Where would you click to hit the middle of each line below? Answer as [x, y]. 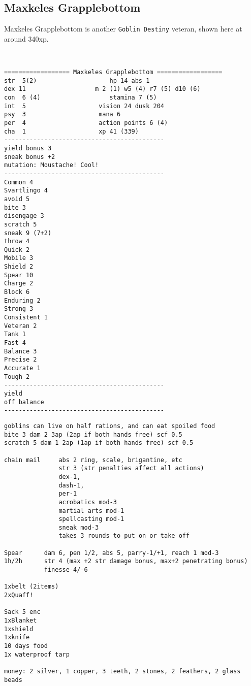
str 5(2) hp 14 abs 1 [77, 80]
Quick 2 [17, 250]
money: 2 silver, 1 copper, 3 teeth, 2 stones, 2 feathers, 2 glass [122, 671]
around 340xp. [26, 38]
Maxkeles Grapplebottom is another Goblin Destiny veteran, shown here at [123, 29]
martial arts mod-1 [91, 511]
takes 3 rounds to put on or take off [124, 536]
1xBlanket [21, 621]
